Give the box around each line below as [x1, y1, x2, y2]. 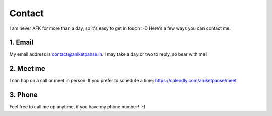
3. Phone [9, 91, 38, 99]
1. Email [9, 38, 34, 47]
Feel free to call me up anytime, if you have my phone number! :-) [9, 104, 146, 110]
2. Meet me [9, 64, 45, 73]
